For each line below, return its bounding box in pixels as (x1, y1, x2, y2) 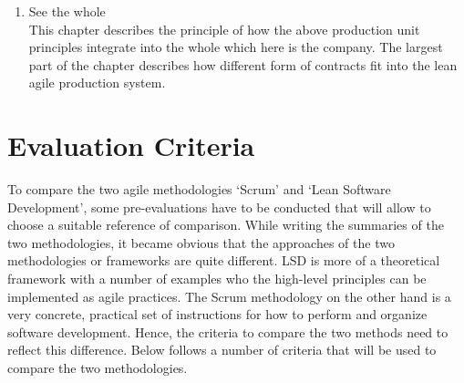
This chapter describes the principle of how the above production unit (28, 19, 420, 38)
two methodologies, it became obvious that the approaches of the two (7, 233, 395, 252)
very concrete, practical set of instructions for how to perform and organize (7, 305, 428, 324)
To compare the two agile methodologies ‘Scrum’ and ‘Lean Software (7, 180, 391, 199)
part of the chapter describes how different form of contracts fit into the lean (28, 55, 458, 74)
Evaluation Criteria (7, 127, 255, 164)
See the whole (28, 2, 106, 20)
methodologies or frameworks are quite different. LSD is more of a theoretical (7, 251, 440, 270)
